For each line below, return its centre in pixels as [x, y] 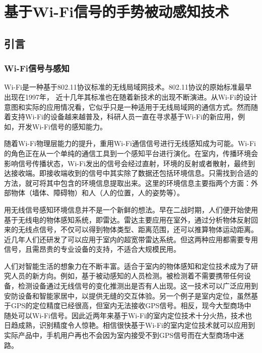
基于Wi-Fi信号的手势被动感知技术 [117, 11]
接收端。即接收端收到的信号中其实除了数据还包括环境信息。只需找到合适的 [134, 173]
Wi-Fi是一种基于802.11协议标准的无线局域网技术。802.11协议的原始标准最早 [128, 87]
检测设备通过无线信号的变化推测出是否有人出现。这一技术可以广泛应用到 [138, 286]
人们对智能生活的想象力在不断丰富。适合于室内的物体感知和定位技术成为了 [127, 266]
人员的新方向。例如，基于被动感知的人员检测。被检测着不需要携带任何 [127, 276]
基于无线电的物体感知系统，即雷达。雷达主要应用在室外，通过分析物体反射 [127, 219]
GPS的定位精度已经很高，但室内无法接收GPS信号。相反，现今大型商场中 [131, 305]
